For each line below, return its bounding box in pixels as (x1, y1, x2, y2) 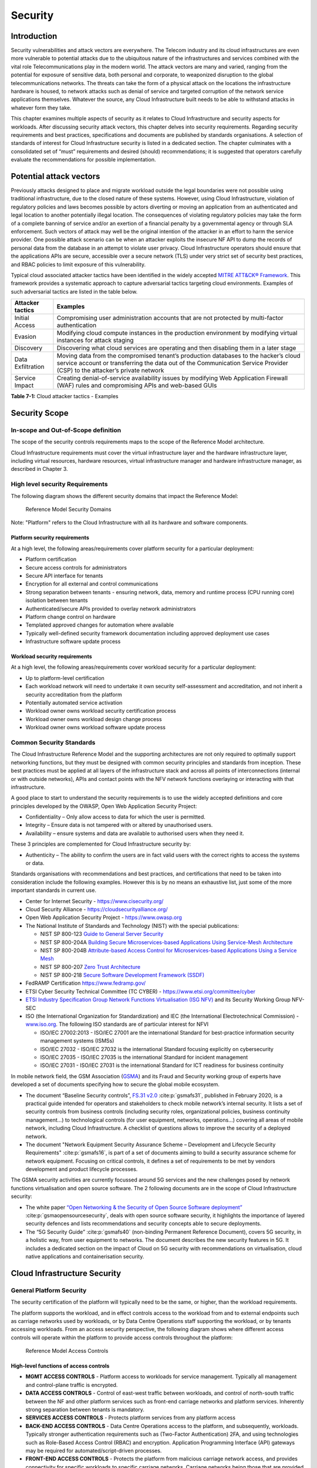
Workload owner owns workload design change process (25, 715, 162, 722)
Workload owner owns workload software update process (25, 724, 166, 731)
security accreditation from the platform (25, 691, 123, 698)
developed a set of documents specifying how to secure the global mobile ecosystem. (11, 1081, 220, 1088)
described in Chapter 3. (11, 466, 68, 473)
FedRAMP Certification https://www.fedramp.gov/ (25, 979, 146, 986)
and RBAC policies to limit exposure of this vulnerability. (11, 261, 146, 268)
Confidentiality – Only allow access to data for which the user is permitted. (25, 813, 205, 820)
